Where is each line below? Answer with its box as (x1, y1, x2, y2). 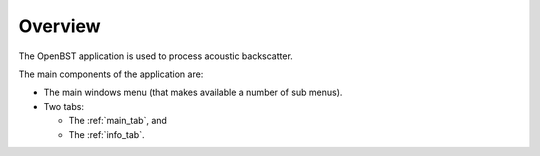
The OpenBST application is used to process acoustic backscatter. (18, 50, 294, 62)
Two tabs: (43, 100, 85, 112)
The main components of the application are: (18, 68, 204, 80)
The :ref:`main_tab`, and (68, 115, 167, 127)
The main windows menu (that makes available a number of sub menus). (43, 86, 343, 99)
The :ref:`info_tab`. (68, 128, 145, 140)
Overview (18, 15, 101, 37)
